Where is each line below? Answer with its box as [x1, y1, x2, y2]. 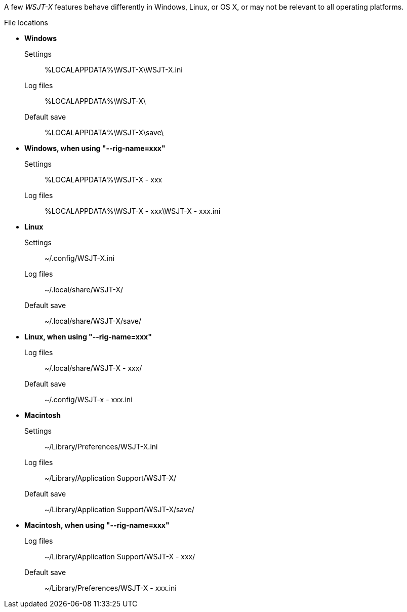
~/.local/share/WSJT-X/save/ [45, 317, 141, 325]
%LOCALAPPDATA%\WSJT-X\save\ [45, 128, 164, 137]
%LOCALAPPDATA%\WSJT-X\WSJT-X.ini [45, 65, 183, 74]
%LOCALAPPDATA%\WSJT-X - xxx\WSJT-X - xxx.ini [45, 207, 221, 215]
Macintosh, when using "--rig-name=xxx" [24, 521, 170, 529]
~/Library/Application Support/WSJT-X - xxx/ [45, 552, 195, 561]
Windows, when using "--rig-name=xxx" [24, 144, 166, 152]
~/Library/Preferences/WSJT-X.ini [45, 442, 158, 451]
